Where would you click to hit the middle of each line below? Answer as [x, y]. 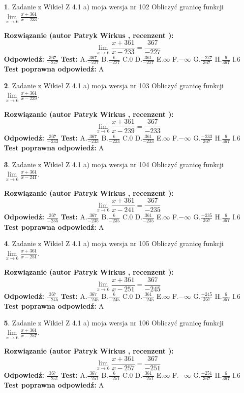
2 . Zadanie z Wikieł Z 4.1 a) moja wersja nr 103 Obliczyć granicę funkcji [114, 85]
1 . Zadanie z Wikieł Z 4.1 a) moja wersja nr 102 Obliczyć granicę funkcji [114, 6]
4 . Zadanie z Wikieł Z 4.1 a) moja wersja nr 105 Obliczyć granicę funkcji [114, 243]
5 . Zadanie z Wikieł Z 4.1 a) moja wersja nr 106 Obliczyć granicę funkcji [114, 322]
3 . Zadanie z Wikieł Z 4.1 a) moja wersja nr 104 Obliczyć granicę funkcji [114, 164]
